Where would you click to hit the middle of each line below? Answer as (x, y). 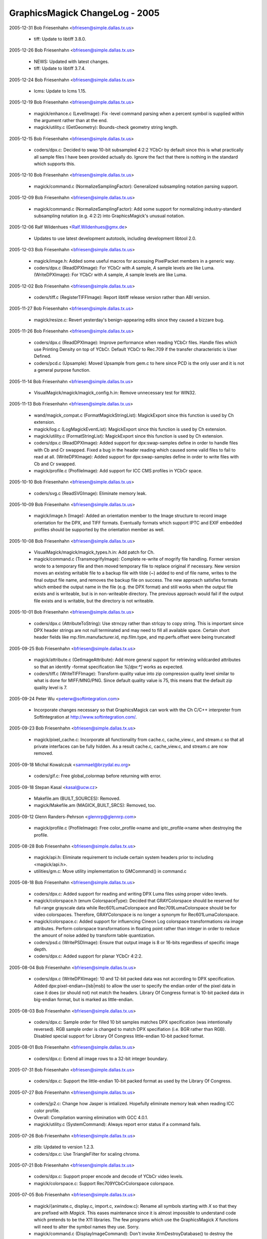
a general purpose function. (62, 370)
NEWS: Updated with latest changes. (71, 61)
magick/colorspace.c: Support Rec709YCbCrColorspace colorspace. (104, 1183)
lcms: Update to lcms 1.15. (60, 91)
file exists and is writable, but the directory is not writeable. (94, 601)
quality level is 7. (51, 687)
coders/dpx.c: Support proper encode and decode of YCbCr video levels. (109, 1177)
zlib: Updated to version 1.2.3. (64, 1147)
